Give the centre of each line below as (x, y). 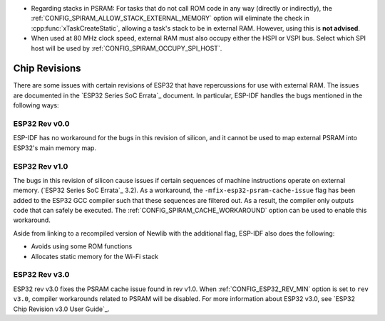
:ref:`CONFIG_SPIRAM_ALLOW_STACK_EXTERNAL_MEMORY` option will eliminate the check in (170, 19)
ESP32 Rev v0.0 (42, 124)
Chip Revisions (47, 69)
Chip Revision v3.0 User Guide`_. (61, 309)
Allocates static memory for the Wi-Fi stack (95, 256)
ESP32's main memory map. (55, 148)
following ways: (36, 105)
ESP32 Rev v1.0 (41, 166)
